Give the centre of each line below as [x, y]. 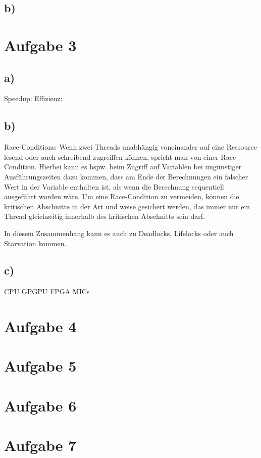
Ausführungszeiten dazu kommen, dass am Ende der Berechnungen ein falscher [126, 176]
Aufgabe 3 [40, 45]
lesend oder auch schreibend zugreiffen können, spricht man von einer [111, 156]
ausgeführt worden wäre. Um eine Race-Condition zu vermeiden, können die [122, 196]
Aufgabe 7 [40, 445]
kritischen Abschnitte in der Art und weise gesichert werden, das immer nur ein [127, 206]
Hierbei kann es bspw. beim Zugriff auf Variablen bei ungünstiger [140, 167]
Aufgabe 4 [40, 326]
